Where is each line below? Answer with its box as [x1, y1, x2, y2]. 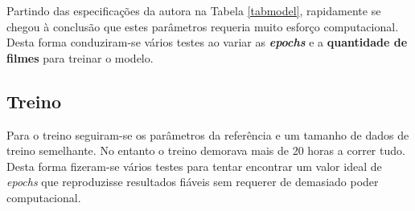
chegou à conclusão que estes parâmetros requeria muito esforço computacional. [6, 18, 399, 34]
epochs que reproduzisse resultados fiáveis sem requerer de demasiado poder [6, 173, 379, 190]
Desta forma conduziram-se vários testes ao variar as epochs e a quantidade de [6, 34, 408, 51]
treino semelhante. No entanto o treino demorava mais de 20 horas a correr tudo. [6, 142, 405, 159]
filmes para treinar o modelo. [6, 49, 154, 66]
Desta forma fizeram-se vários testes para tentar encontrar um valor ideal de [6, 157, 382, 174]
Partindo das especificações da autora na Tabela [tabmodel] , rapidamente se [6, 2, 381, 18]
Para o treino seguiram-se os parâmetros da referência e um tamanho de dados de [6, 126, 409, 143]
